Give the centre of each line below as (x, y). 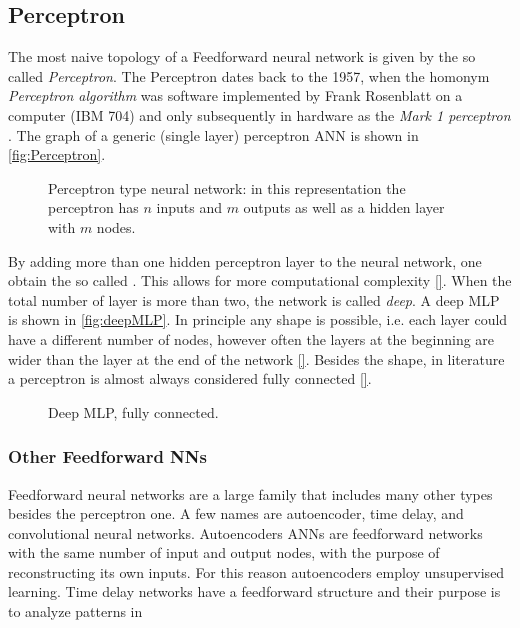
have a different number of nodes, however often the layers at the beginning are (251, 338)
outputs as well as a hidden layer (344, 207)
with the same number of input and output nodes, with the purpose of (224, 552)
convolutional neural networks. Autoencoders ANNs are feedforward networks (245, 532)
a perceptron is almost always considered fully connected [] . (190, 378)
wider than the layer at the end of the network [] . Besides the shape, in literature (256, 358)
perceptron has (93, 207)
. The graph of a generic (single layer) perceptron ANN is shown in (213, 134)
